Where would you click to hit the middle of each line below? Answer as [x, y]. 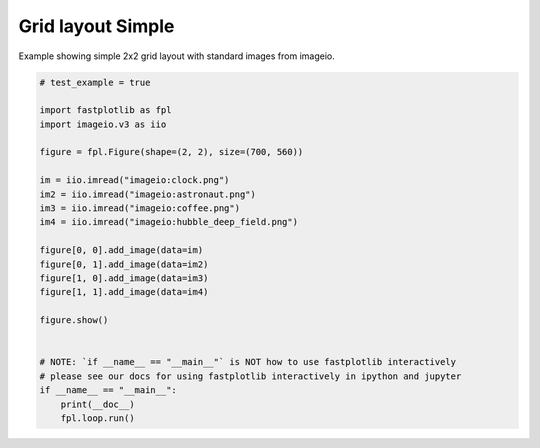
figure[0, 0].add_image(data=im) [121, 250]
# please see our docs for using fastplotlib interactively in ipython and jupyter [250, 376]
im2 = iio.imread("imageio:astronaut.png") [148, 194]
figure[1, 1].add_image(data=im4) [124, 292]
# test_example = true [95, 82]
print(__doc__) [97, 404]
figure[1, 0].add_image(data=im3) [124, 278]
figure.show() [74, 320]
